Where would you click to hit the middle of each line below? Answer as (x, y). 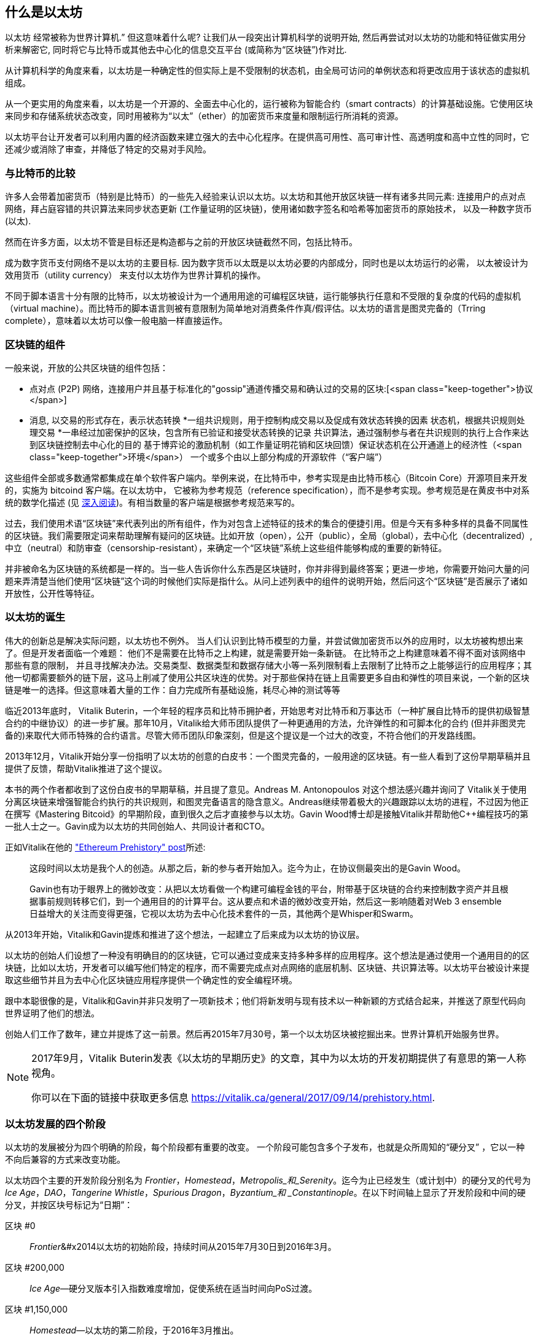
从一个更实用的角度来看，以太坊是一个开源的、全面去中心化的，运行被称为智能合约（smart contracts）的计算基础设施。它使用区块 (269, 104)
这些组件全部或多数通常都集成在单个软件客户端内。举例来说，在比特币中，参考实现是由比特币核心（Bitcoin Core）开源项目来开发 (266, 477)
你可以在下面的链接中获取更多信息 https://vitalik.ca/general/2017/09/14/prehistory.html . (233, 1097)
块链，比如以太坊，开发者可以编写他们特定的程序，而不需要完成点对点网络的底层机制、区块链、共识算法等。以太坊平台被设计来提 (267, 967)
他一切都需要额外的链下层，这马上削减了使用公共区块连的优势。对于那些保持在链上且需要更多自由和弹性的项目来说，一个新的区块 (267, 677)
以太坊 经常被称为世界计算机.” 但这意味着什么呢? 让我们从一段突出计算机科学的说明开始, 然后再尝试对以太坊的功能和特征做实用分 (266, 37)
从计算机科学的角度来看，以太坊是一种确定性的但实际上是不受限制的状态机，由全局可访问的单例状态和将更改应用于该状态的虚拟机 (267, 71)
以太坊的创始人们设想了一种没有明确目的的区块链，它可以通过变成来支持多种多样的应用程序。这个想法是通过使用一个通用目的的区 (267, 955)
